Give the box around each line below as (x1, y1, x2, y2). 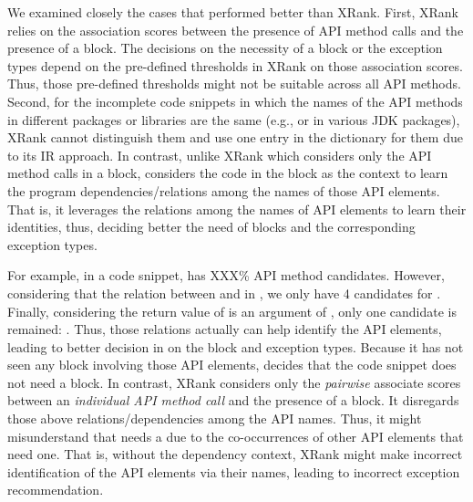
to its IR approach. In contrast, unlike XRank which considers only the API (7, 145, 432, 164)
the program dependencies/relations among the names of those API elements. (7, 181, 440, 200)
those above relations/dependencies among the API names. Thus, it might (7, 409, 422, 428)
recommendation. (7, 480, 104, 499)
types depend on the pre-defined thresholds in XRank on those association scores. (7, 56, 463, 75)
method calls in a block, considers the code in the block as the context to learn (7, 163, 448, 183)
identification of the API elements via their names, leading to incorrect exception (7, 462, 460, 481)
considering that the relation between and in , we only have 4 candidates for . (7, 283, 441, 302)
